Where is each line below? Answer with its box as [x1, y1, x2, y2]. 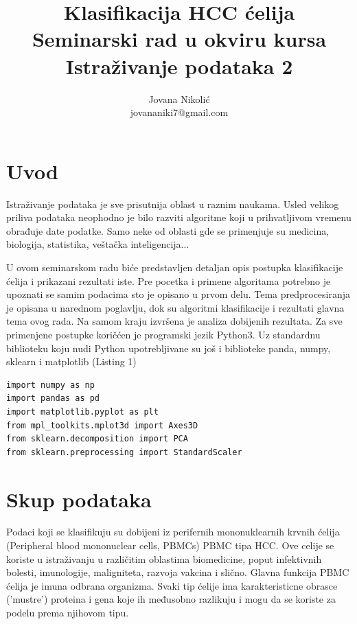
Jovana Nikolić [148, 91, 210, 106]
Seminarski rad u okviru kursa [32, 25, 327, 53]
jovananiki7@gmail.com [130, 105, 229, 119]
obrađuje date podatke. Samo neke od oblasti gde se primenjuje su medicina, [6, 223, 330, 238]
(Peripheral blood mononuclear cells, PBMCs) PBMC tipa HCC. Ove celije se [6, 538, 334, 553]
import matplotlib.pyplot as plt [6, 406, 159, 417]
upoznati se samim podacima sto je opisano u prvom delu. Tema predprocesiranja [6, 287, 351, 301]
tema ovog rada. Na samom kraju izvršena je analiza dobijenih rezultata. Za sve [6, 314, 343, 328]
